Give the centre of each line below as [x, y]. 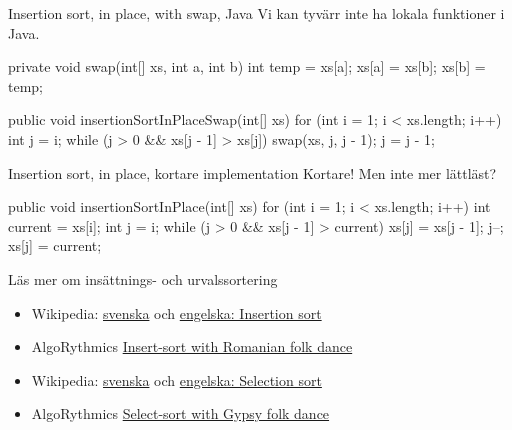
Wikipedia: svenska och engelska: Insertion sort [176, 312]
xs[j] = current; [55, 245]
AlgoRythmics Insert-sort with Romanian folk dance [192, 346]
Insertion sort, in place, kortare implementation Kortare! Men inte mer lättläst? [252, 172]
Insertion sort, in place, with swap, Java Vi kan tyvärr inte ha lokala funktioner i [256, 13]
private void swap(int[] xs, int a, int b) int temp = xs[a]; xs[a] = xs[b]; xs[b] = [247, 66]
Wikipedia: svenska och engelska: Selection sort [176, 379]
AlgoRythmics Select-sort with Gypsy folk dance [180, 413]
